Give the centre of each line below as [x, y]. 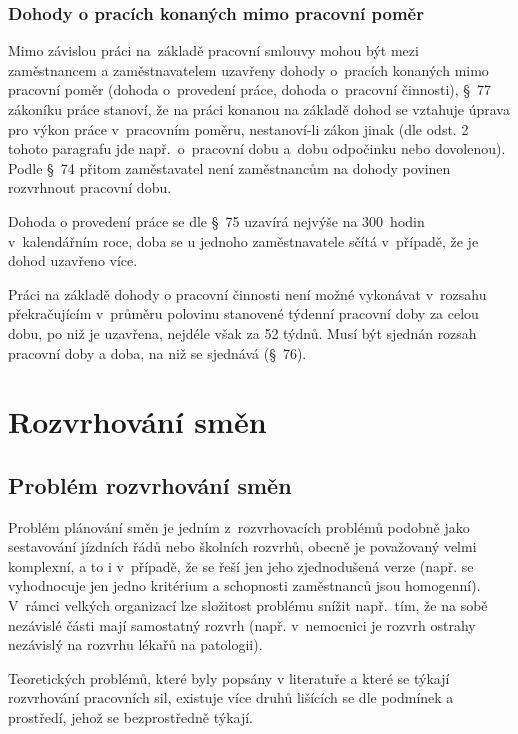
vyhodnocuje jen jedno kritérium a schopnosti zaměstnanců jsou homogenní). [244, 585]
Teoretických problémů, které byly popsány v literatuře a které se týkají [229, 677]
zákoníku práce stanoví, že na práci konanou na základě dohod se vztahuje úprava [259, 109]
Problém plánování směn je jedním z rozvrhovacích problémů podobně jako [239, 526]
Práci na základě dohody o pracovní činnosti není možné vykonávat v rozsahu [247, 293]
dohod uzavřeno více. [73, 260]
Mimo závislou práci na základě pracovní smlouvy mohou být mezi [213, 50]
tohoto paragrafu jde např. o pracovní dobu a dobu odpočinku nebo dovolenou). [257, 148]
